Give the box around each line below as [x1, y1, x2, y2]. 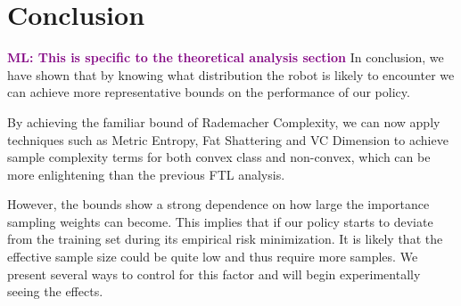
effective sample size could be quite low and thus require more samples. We [7, 247, 418, 266]
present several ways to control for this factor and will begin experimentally [7, 264, 421, 283]
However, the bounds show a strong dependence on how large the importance [7, 195, 430, 213]
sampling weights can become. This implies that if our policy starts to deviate [7, 212, 433, 230]
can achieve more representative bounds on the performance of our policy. [7, 83, 410, 101]
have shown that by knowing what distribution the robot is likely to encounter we [7, 65, 455, 84]
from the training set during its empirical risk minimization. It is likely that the [7, 229, 443, 248]
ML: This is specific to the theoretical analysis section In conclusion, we [7, 48, 444, 67]
